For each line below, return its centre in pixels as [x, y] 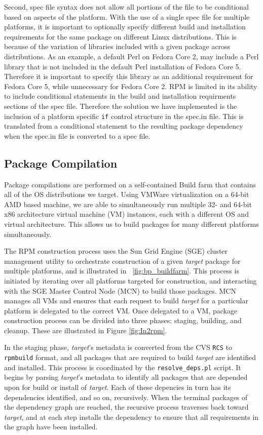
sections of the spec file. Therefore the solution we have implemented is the [121, 106]
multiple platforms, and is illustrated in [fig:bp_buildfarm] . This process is [122, 271]
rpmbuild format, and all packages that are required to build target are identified [130, 357]
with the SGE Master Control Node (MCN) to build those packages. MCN [120, 290]
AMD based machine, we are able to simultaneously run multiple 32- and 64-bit [128, 204]
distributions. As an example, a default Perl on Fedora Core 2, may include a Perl [131, 56]
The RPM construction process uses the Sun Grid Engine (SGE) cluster [116, 251]
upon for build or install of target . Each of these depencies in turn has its [118, 387]
